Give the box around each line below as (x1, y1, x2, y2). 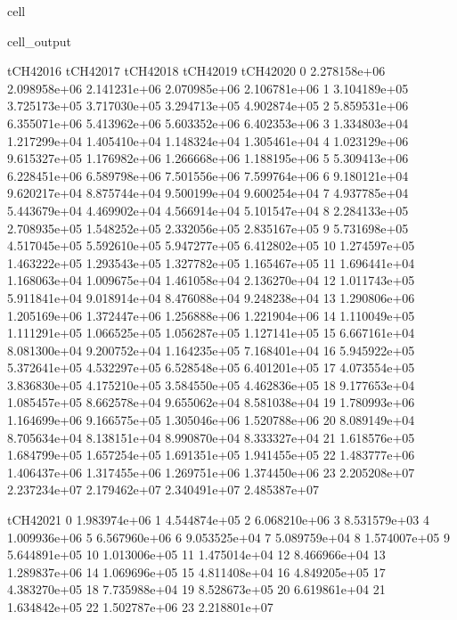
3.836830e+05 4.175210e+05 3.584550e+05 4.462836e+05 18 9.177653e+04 (7, 375, 415, 394)
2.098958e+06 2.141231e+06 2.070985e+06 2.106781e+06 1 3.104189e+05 (7, 78, 409, 97)
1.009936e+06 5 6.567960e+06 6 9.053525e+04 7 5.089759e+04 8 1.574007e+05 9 (7, 527, 450, 546)
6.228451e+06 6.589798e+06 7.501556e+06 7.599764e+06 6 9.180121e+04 (7, 166, 409, 184)
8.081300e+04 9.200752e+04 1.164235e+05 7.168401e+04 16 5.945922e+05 (7, 340, 415, 359)
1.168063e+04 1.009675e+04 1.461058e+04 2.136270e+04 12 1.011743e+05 (7, 271, 415, 290)
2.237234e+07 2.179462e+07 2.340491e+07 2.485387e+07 (7, 480, 319, 499)
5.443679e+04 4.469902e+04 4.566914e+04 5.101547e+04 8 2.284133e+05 (7, 200, 409, 219)
